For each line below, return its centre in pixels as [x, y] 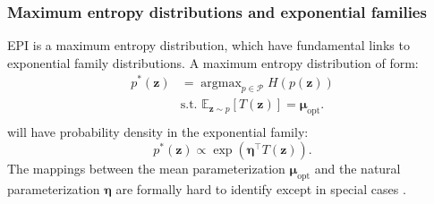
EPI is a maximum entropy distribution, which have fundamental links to [208, 45]
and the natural [357, 168]
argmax [221, 83]
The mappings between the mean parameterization [146, 168]
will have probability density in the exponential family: [158, 132]
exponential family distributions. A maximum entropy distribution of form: [213, 62]
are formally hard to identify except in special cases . [261, 188]
